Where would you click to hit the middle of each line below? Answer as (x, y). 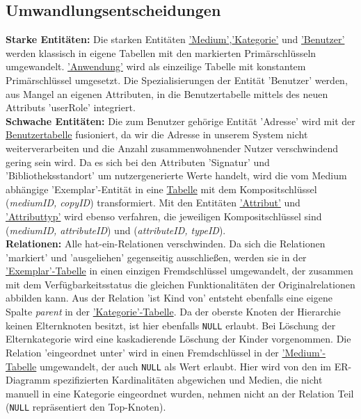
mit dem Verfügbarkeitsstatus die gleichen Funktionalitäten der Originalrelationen (180, 284)
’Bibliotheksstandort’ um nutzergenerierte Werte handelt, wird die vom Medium (176, 175)
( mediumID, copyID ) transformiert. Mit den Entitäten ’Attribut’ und (153, 203)
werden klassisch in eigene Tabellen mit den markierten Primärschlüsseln (161, 52)
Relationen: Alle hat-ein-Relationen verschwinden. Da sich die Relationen (166, 244)
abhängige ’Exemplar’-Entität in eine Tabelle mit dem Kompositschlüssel (161, 189)
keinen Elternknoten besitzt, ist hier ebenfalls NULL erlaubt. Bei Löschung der (171, 325)
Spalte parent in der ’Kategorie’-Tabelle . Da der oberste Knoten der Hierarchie (173, 312)
